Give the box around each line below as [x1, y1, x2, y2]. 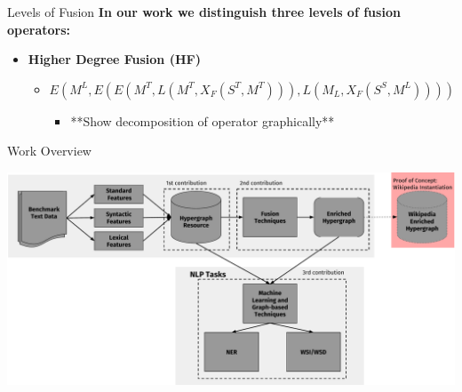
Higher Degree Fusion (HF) [28, 50, 201, 68]
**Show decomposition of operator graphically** [70, 111, 335, 130]
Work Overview [7, 141, 92, 160]
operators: [7, 20, 71, 38]
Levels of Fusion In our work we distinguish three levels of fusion [7, 3, 401, 20]
